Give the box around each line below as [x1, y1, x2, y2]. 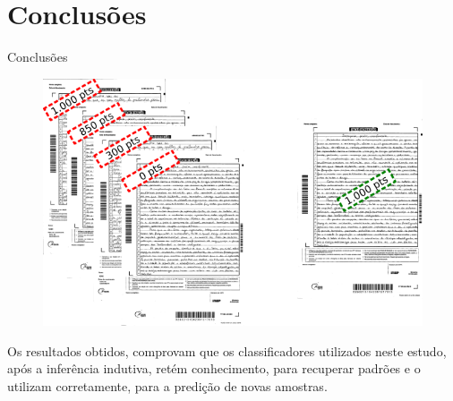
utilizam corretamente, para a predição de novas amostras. [7, 376, 328, 395]
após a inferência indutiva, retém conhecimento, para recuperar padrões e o [7, 359, 421, 378]
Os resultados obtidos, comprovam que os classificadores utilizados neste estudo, [7, 341, 447, 360]
